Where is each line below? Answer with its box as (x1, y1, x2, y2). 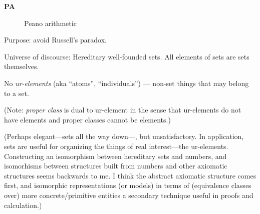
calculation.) (4, 199, 42, 210)
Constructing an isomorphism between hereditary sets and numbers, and (4, 150, 227, 161)
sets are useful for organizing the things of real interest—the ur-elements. (4, 140, 228, 151)
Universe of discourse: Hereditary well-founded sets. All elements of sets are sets (4, 51, 249, 61)
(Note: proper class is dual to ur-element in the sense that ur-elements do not (4, 104, 241, 115)
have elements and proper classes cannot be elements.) (4, 114, 171, 124)
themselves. (4, 61, 39, 71)
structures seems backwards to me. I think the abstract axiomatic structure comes (4, 170, 256, 180)
